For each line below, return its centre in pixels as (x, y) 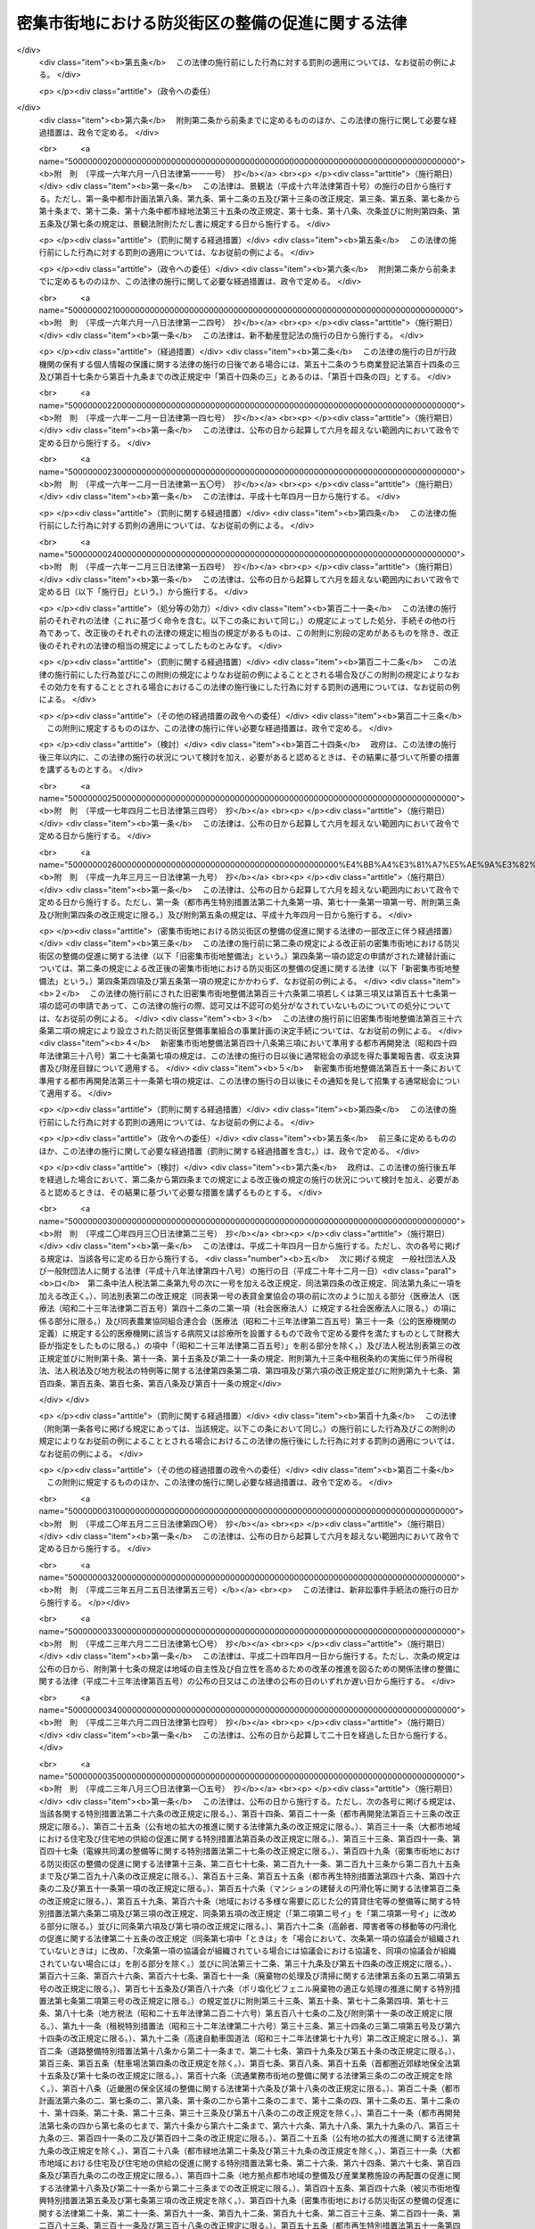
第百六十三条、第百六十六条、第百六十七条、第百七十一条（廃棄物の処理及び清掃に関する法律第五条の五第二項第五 (250, 1976)
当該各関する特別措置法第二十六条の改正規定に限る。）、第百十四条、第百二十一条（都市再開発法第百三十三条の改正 (250, 1814)
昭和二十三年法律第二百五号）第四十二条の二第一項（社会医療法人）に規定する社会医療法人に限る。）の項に (259, 1308)
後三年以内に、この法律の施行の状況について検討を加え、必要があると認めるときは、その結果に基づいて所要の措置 (249, 757)
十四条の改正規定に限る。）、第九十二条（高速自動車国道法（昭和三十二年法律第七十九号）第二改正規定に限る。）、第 (250, 2038)
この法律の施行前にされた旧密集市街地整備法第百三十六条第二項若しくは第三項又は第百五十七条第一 (273, 993)
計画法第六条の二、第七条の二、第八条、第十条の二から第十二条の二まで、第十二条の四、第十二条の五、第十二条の (250, 2101)
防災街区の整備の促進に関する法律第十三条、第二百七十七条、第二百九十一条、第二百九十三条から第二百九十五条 (253, 1863)
